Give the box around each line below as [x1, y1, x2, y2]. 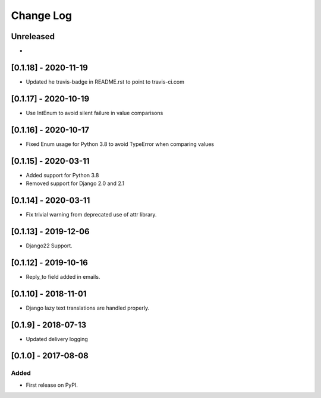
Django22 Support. [26, 242, 73, 249]
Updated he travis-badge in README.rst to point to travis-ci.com [26, 78, 184, 85]
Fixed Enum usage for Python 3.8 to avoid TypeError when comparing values [26, 140, 214, 148]
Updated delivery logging [26, 335, 89, 342]
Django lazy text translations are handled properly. [26, 304, 150, 311]
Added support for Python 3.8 [26, 171, 99, 179]
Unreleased [11, 31, 55, 42]
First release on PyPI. [26, 381, 78, 389]
